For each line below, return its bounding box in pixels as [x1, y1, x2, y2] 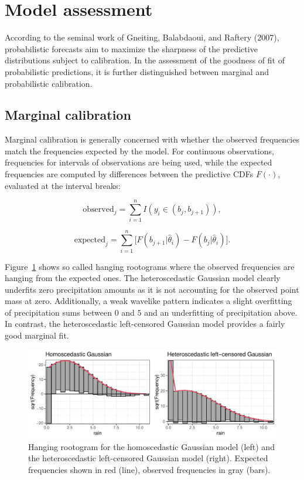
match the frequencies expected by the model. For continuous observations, [5, 144, 274, 157]
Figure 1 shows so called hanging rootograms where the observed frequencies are [5, 260, 295, 272]
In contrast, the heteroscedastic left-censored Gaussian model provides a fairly [5, 317, 285, 330]
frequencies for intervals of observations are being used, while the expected [5, 156, 272, 168]
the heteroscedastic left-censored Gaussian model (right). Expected [28, 452, 268, 464]
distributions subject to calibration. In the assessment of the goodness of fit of [5, 54, 285, 66]
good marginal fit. [5, 329, 69, 342]
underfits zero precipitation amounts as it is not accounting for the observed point [5, 283, 299, 295]
